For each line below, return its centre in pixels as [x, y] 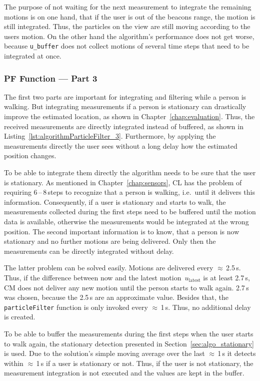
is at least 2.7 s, [226, 277]
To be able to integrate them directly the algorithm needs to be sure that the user [130, 172]
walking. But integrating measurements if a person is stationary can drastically [125, 106]
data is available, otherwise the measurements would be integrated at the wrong [126, 221]
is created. [20, 317]
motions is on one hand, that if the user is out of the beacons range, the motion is [130, 16]
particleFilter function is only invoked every [76, 307]
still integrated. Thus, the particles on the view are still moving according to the [127, 26]
